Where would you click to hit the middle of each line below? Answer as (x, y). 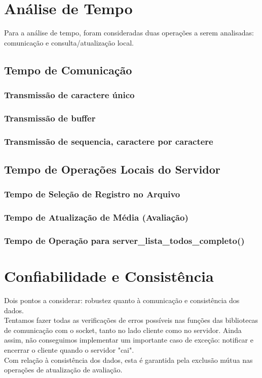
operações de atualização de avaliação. (63, 370)
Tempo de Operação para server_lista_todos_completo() (124, 241)
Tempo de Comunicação (68, 70)
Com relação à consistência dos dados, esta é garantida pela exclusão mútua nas (128, 360)
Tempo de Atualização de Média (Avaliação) (96, 217)
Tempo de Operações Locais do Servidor (112, 169)
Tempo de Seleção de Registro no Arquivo (92, 194)
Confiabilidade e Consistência (109, 276)
